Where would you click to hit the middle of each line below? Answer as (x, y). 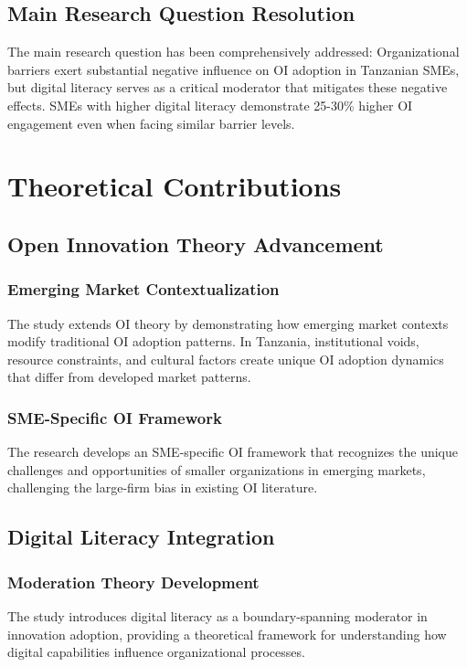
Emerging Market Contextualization (143, 289)
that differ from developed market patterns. (129, 377)
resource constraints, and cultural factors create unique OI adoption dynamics (226, 359)
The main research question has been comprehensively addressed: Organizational (233, 52)
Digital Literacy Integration (141, 537)
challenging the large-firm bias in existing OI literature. (163, 487)
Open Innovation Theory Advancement (196, 244)
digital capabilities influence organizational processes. (156, 652)
